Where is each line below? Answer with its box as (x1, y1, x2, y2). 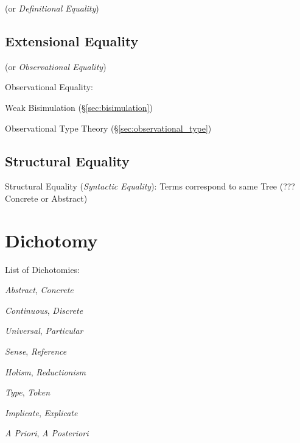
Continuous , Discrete (5, 303, 83, 316)
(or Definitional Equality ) (5, 2, 99, 14)
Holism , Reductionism (5, 365, 86, 378)
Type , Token (5, 386, 51, 399)
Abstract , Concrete (5, 283, 74, 296)
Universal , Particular (5, 324, 83, 337)
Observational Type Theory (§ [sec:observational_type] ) (5, 121, 212, 134)
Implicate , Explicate (5, 406, 78, 419)
